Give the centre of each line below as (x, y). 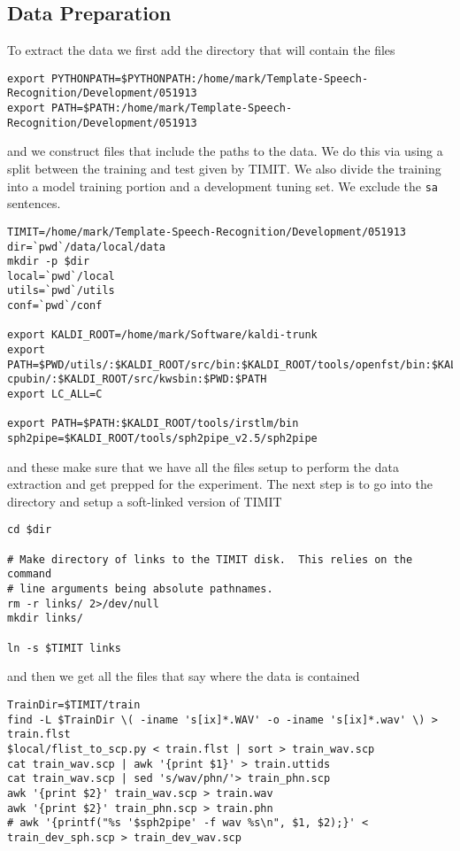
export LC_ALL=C (55, 395)
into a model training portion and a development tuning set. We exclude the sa (223, 186)
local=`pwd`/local (61, 276)
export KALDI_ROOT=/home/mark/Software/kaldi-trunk (162, 335)
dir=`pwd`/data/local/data (86, 247)
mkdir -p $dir (49, 262)
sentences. (34, 203)
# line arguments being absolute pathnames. (140, 589)
